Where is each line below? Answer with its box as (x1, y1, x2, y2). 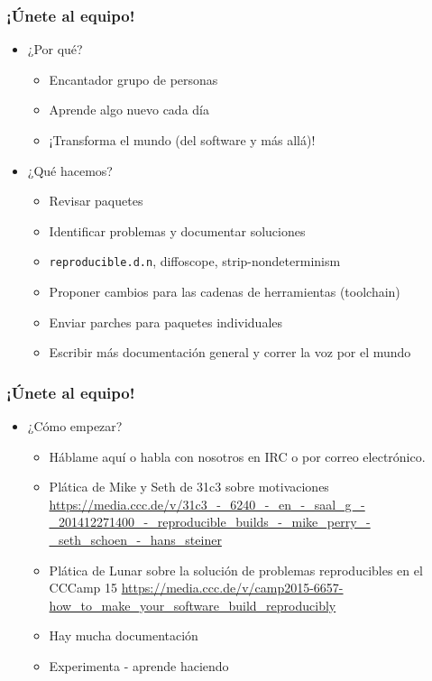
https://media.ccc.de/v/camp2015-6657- (121, 578, 344, 597)
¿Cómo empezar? (27, 417, 123, 436)
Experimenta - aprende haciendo (49, 656, 229, 675)
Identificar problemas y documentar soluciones (49, 221, 306, 240)
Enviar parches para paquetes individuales (49, 312, 283, 331)
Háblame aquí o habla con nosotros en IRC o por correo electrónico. (49, 446, 426, 465)
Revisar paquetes (49, 191, 143, 210)
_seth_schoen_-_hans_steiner (49, 530, 222, 548)
